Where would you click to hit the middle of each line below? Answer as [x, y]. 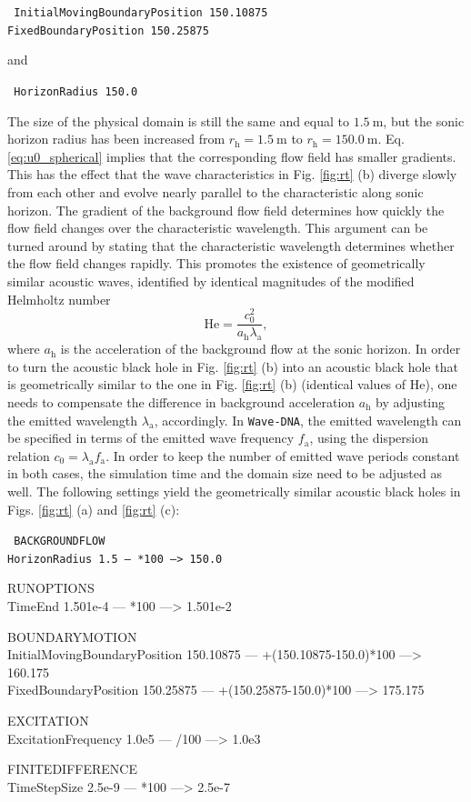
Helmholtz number [59, 299]
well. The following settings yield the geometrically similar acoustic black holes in [234, 491]
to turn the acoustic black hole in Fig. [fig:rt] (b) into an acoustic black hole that [233, 366]
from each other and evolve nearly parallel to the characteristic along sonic [215, 191]
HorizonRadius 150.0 [76, 91]
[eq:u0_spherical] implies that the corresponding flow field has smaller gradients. [232, 156]
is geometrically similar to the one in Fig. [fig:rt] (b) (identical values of [207, 384]
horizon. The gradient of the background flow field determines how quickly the [226, 210]
